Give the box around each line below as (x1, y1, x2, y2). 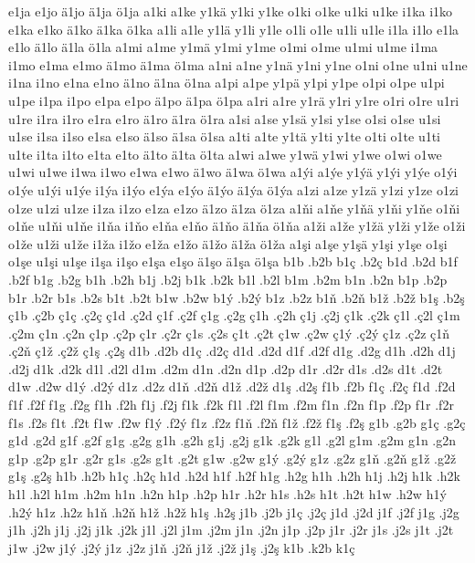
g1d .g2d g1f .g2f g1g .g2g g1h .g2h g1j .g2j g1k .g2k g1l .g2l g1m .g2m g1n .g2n (8, 431, 457, 450)
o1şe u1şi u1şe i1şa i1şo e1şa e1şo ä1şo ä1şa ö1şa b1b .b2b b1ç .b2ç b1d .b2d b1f (8, 252, 458, 271)
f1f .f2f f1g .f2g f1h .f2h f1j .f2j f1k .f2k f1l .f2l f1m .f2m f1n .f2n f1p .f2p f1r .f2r (8, 395, 454, 414)
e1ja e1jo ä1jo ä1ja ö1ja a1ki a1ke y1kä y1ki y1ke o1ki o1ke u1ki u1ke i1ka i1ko (8, 2, 453, 20)
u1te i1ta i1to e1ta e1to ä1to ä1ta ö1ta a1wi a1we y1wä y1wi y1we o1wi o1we (8, 144, 442, 163)
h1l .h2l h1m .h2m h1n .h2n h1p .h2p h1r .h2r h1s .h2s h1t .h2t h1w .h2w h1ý (8, 485, 447, 504)
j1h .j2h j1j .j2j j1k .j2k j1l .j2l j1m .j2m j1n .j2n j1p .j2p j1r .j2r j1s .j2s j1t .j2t (8, 520, 454, 539)
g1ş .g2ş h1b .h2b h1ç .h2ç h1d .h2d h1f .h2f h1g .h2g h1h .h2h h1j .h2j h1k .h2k (8, 466, 460, 485)
